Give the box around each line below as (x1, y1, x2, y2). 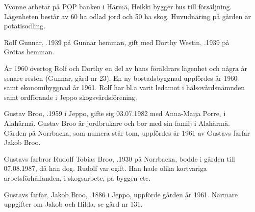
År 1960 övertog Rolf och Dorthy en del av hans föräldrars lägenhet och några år (4, 63, 247, 73)
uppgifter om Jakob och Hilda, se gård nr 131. (4, 199, 143, 209)
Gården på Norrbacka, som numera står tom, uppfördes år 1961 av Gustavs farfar (4, 127, 250, 138)
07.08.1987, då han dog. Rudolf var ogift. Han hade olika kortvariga (4, 163, 207, 173)
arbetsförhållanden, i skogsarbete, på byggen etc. (4, 172, 151, 183)
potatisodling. (4, 21, 46, 31)
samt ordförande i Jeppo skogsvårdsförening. (4, 92, 137, 102)
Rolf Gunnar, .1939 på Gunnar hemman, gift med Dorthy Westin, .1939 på (4, 37, 229, 47)
